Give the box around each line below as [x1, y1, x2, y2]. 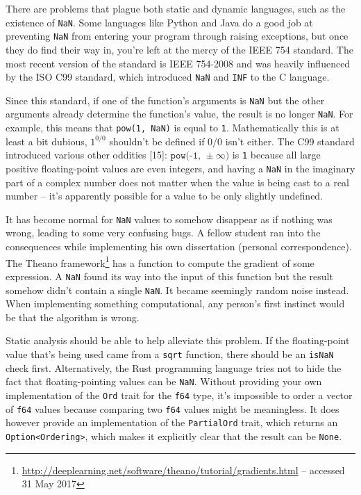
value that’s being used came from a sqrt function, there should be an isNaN [6, 347, 334, 361]
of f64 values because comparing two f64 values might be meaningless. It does [6, 401, 339, 416]
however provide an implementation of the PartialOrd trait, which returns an [6, 415, 338, 430]
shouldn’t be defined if [109, 133, 205, 148]
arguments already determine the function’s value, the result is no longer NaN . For [6, 106, 353, 121]
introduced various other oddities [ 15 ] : [6, 147, 167, 162]
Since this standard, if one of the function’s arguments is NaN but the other [6, 92, 325, 107]
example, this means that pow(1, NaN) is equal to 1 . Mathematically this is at [6, 120, 339, 135]
